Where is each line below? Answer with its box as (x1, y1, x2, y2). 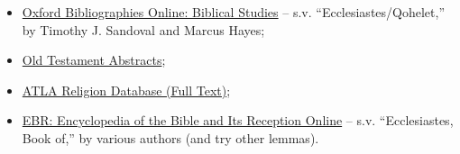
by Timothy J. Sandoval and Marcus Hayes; (22, 20, 265, 39)
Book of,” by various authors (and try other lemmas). (22, 128, 319, 147)
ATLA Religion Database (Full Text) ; (22, 80, 231, 99)
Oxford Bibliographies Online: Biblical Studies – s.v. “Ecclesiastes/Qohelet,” (22, 3, 446, 21)
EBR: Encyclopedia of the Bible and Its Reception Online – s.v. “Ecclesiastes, (22, 111, 454, 130)
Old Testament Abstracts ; (22, 50, 166, 69)
